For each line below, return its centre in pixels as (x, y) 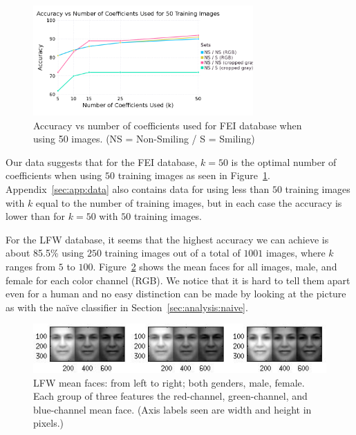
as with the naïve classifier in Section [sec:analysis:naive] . (127, 307)
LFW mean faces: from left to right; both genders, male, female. (169, 382)
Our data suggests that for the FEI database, (102, 161)
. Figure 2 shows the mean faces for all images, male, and (215, 266)
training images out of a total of (172, 253)
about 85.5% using (45, 253)
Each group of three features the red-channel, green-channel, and (170, 396)
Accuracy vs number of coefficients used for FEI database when (168, 125)
